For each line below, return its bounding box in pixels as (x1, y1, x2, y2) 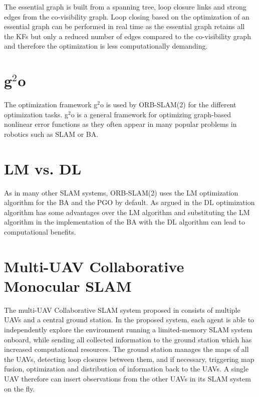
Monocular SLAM (4, 275, 132, 296)
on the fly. (4, 383, 35, 393)
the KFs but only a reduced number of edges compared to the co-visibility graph (4, 31, 251, 41)
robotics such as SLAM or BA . (4, 128, 99, 139)
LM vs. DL (4, 158, 82, 178)
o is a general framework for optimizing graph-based (71, 109, 231, 119)
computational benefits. (4, 226, 76, 237)
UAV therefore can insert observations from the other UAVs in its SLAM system (4, 373, 251, 384)
